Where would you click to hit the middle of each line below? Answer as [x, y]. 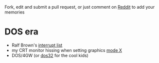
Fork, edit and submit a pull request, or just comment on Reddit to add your [80, 7]
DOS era [21, 32]
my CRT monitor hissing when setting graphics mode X [67, 50]
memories [15, 12]
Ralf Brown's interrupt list [37, 45]
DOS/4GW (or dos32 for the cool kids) [50, 55]
